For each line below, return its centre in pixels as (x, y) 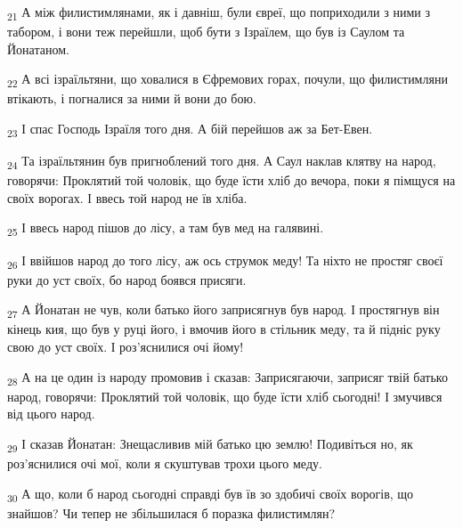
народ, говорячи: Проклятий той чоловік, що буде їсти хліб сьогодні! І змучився (225, 396)
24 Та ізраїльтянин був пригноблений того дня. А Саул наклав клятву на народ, (222, 162)
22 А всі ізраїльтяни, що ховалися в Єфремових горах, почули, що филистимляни (227, 80)
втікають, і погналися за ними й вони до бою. (132, 98)
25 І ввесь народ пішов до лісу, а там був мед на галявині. (166, 229)
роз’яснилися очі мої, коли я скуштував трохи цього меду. (165, 463)
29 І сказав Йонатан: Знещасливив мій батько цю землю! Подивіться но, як (210, 444)
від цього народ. (51, 414)
